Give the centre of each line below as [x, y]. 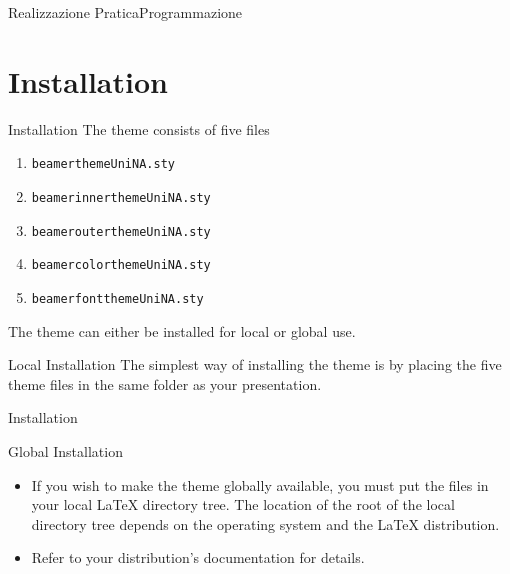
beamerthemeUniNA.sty [103, 164]
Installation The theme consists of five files [139, 128]
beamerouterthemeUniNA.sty [121, 231]
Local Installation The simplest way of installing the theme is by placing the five [255, 364]
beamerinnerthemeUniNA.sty [121, 197]
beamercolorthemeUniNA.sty [121, 265]
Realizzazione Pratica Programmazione [125, 12]
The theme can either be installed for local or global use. [182, 330]
